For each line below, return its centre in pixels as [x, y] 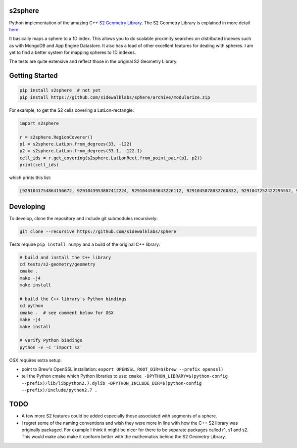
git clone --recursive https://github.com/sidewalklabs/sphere [98, 231]
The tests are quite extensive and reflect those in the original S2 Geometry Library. [93, 61]
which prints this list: [30, 178]
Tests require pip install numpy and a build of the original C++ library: [85, 244]
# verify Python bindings [51, 340]
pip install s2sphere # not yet [60, 90]
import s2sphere [39, 123]
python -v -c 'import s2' [51, 347]
